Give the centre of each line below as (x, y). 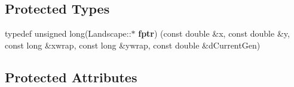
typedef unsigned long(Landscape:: (68, 33)
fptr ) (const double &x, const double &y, (214, 33)
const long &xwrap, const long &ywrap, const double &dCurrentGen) (133, 45)
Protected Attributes (71, 77)
